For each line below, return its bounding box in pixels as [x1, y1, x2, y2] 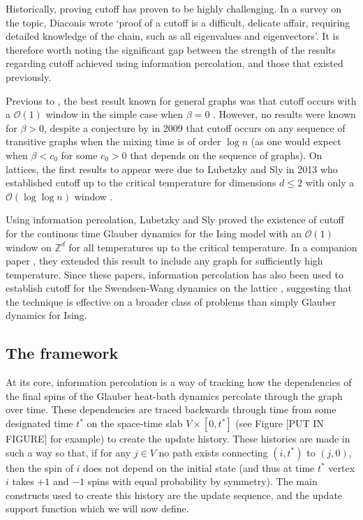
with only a [305, 175, 355, 190]
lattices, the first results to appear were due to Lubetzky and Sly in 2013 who [6, 161, 338, 176]
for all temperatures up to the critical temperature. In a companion [68, 239, 357, 254]
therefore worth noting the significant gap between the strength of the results [6, 42, 336, 57]
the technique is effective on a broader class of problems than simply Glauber [6, 294, 336, 309]
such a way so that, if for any [6, 445, 131, 459]
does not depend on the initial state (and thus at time [83, 460, 315, 475]
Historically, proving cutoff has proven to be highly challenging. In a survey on [6, 1, 342, 15]
